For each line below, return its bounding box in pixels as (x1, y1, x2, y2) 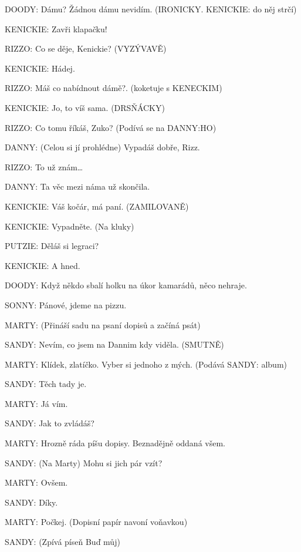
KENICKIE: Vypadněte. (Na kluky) (5, 220, 134, 232)
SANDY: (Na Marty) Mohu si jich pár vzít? (5, 456, 163, 469)
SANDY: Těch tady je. (5, 378, 87, 390)
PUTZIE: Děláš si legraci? (5, 240, 99, 252)
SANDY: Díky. (5, 496, 58, 508)
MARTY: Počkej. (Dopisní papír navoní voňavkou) (5, 516, 188, 528)
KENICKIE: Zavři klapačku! (5, 22, 107, 35)
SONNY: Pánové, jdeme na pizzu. (5, 298, 127, 311)
